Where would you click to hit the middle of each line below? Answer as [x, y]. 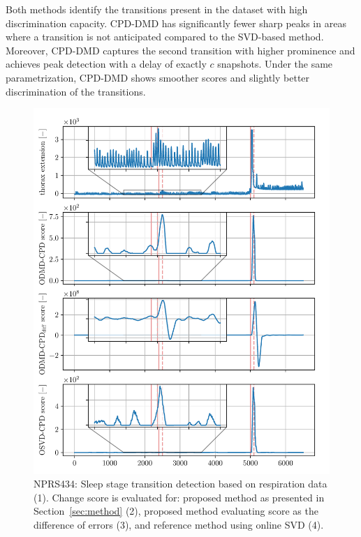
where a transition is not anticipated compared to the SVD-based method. [165, 37]
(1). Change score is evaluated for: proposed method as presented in [179, 497]
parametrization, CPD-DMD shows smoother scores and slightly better [158, 77]
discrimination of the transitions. [76, 91]
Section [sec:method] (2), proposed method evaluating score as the [176, 511]
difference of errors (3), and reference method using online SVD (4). [179, 524]
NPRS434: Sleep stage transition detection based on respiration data [180, 484]
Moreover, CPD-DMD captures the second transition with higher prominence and [180, 50]
